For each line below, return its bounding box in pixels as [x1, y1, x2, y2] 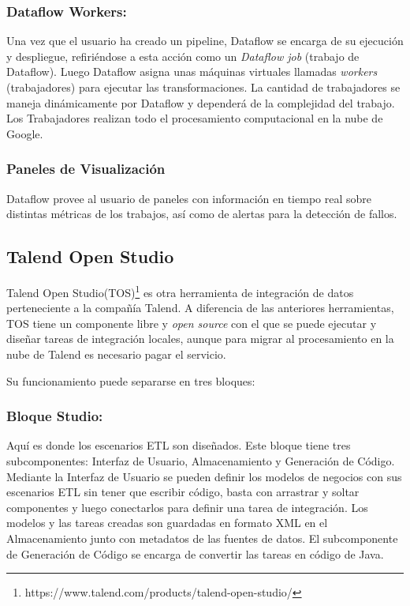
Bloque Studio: [6, 406, 103, 426]
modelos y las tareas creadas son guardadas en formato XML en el [6, 514, 328, 531]
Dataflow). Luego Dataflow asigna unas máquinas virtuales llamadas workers [6, 63, 378, 80]
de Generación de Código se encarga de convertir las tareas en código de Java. [6, 545, 384, 562]
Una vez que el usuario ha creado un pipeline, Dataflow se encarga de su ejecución [6, 32, 404, 49]
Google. [6, 125, 43, 141]
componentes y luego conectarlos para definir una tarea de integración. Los [6, 499, 368, 515]
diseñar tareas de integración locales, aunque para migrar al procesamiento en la [6, 330, 394, 347]
